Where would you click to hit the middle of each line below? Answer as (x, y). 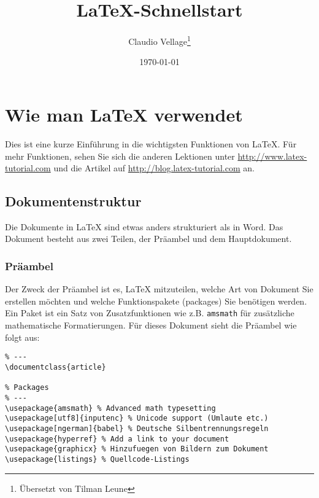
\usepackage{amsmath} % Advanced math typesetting (110, 408)
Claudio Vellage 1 (159, 40)
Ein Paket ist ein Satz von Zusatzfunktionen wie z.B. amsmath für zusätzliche (150, 313)
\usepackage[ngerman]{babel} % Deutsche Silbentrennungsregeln (137, 428)
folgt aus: (22, 337)
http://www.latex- (272, 156)
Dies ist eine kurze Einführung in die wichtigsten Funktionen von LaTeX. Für (151, 143)
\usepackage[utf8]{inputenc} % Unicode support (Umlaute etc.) (137, 418)
